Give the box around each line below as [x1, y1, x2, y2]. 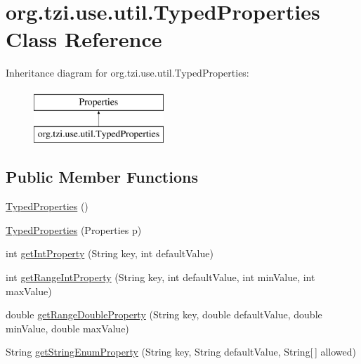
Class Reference [6, 25, 162, 53]
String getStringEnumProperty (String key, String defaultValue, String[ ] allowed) [6, 344, 356, 359]
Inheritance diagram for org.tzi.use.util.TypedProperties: [6, 65, 249, 80]
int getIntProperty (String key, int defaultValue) [6, 246, 214, 261]
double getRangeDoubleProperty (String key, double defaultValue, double [6, 307, 322, 322]
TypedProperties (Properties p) [6, 222, 142, 237]
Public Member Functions [6, 166, 198, 188]
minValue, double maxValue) [6, 320, 129, 335]
